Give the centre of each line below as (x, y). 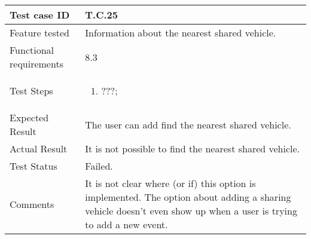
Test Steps (31, 91)
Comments (32, 204)
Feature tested (39, 33)
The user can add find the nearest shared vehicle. (188, 124)
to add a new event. (126, 224)
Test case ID (40, 15)
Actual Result (39, 148)
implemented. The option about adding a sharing (188, 197)
